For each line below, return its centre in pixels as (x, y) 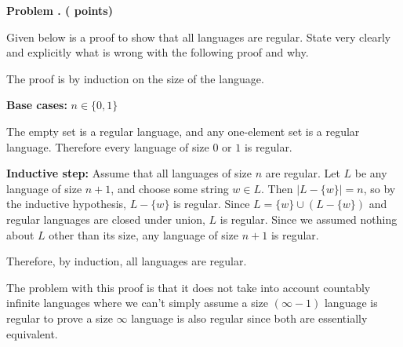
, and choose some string (170, 188)
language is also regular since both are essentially (249, 318)
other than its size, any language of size (144, 234)
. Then (277, 188)
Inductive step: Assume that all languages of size (129, 173)
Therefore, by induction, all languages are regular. (127, 261)
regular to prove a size (60, 318)
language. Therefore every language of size (108, 146)
